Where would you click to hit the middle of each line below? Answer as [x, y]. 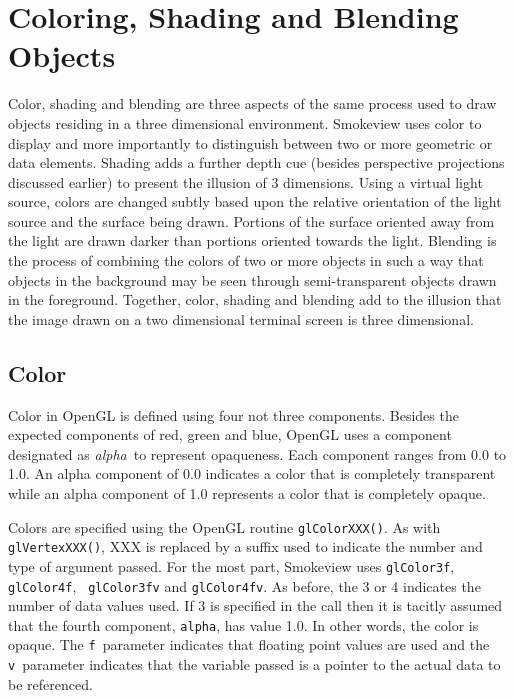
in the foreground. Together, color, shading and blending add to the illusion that [255, 299]
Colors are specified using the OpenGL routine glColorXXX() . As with [224, 526]
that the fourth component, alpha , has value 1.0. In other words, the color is [243, 624]
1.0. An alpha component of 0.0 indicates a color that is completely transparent [252, 473]
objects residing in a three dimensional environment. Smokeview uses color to [245, 122]
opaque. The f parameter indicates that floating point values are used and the [249, 644]
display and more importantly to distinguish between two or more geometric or [250, 142]
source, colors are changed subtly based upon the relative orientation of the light [255, 201]
